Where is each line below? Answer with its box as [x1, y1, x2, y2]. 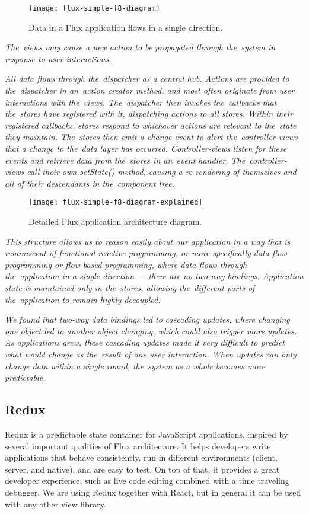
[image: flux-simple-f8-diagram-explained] [28, 198, 203, 207]
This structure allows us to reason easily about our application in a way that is [5, 235, 291, 247]
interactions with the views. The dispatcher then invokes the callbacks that [5, 95, 277, 108]
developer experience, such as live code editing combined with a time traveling [5, 474, 289, 487]
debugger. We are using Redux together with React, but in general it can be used [5, 486, 301, 498]
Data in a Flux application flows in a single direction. [28, 21, 223, 33]
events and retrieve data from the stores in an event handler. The [5, 154, 246, 166]
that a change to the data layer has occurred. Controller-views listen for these [5, 142, 287, 154]
